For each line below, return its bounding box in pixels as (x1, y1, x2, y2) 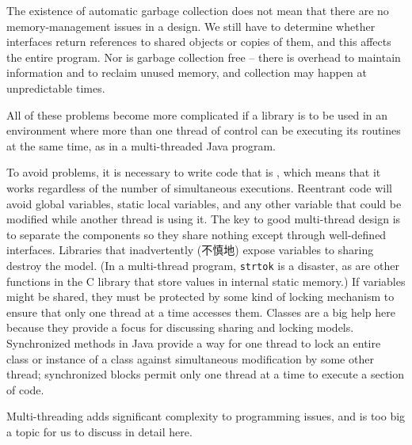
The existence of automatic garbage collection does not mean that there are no (6, 2, 389, 18)
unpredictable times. (6, 79, 105, 96)
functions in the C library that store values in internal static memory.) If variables (6, 272, 406, 289)
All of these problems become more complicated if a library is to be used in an (6, 106, 388, 123)
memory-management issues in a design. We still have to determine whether (6, 17, 376, 34)
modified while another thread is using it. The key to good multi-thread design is (6, 211, 401, 227)
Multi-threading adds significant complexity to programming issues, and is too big (6, 408, 406, 424)
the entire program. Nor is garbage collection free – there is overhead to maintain (6, 48, 401, 65)
